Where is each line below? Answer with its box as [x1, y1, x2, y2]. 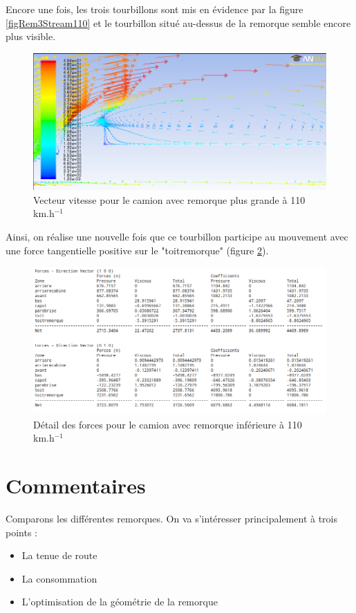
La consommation [21, 571, 97, 585]
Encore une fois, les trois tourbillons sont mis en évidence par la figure [6, 2, 303, 16]
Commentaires [6, 471, 146, 500]
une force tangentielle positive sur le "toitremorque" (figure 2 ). [6, 243, 269, 257]
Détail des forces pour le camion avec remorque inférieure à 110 [33, 417, 302, 431]
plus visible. [6, 29, 56, 44]
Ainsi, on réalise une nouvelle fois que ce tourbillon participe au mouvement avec [6, 229, 348, 243]
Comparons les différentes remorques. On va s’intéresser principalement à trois [6, 511, 337, 525]
